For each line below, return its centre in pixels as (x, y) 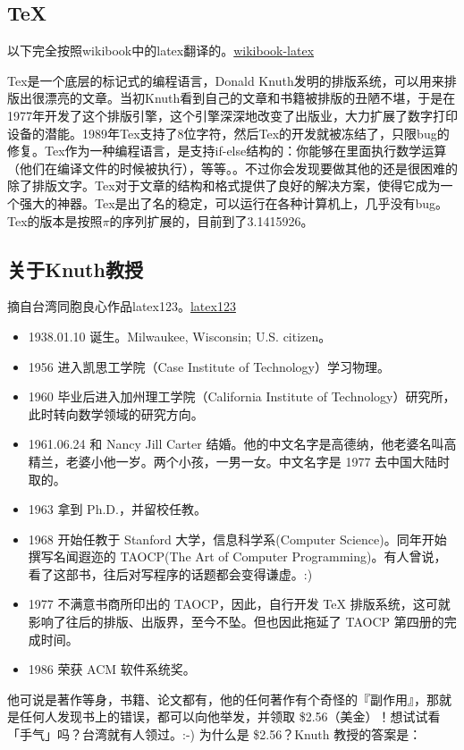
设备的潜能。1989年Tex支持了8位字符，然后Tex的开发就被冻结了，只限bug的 (228, 133)
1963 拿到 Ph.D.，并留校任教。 (117, 509)
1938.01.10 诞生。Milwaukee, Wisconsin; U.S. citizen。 (180, 336)
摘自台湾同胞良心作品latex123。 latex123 (122, 306)
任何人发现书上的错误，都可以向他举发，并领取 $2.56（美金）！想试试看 (230, 716)
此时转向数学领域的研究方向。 (116, 413)
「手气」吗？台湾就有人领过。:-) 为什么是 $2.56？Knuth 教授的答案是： (215, 734)
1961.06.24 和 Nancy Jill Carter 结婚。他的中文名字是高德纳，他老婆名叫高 (242, 444)
